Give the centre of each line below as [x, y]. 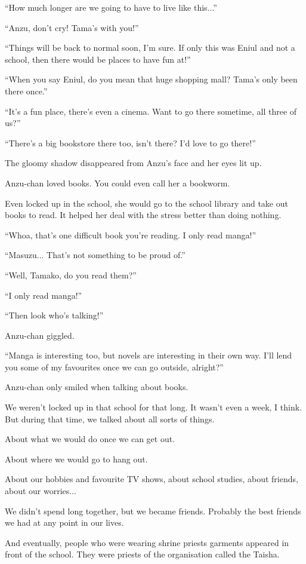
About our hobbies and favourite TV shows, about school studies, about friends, [152, 479]
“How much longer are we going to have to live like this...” [111, 7]
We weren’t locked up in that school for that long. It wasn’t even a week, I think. [153, 407]
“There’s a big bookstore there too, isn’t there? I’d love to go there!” [130, 142]
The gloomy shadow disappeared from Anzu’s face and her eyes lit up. [133, 163]
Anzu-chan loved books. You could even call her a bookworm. [118, 183]
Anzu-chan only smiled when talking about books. [97, 387]
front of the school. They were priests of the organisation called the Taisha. [142, 554]
